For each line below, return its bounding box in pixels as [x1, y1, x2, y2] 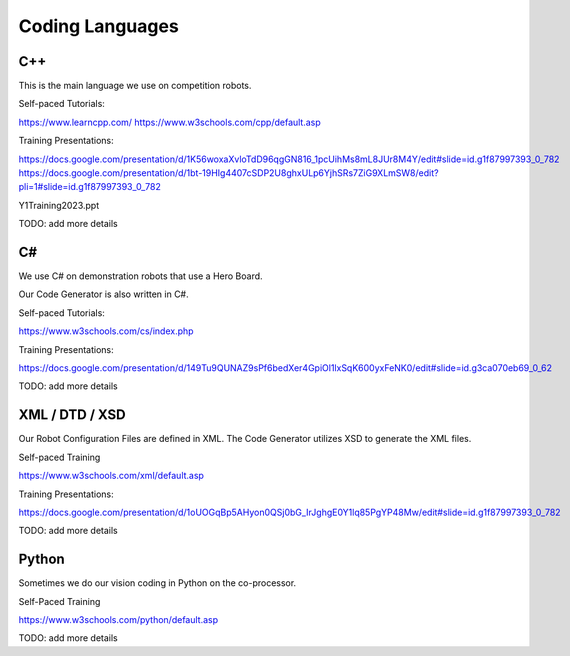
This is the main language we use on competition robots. [18, 80, 252, 92]
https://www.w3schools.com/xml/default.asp [18, 470, 205, 482]
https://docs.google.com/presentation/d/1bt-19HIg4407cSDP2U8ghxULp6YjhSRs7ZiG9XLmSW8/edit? [18, 167, 439, 179]
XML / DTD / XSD [18, 406, 126, 424]
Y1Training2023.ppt [18, 199, 100, 211]
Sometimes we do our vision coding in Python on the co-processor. [18, 577, 297, 589]
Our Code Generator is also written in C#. [18, 288, 189, 300]
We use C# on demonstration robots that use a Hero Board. [18, 270, 264, 282]
